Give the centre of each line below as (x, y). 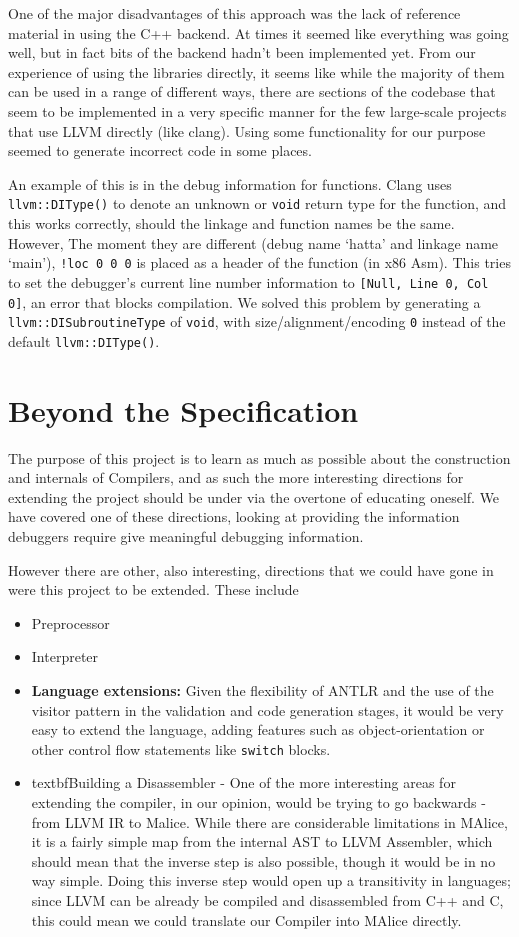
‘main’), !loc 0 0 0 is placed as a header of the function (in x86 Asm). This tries (259, 262)
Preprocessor (70, 622)
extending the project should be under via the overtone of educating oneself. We (254, 496)
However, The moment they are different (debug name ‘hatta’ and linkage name (253, 242)
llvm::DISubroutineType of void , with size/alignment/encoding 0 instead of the (257, 321)
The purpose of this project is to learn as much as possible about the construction (259, 457)
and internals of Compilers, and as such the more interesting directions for (236, 477)
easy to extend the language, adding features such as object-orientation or (258, 729)
